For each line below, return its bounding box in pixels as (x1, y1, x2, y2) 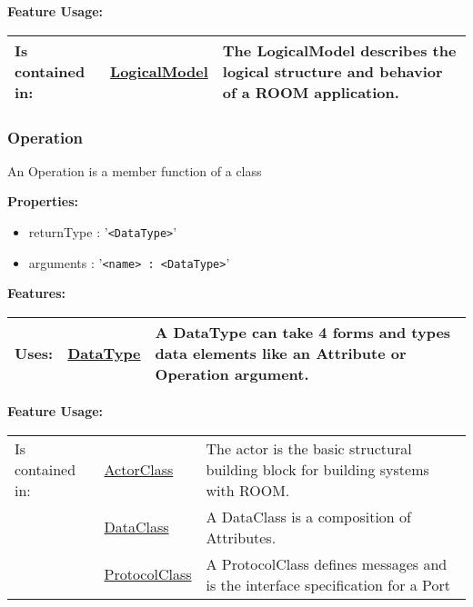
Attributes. (206, 526, 277, 548)
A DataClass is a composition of (206, 505, 411, 527)
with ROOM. (206, 479, 290, 501)
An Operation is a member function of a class (7, 161, 262, 180)
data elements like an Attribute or (155, 342, 407, 363)
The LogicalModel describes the (222, 39, 457, 61)
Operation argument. (155, 363, 309, 384)
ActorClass (104, 458, 174, 480)
